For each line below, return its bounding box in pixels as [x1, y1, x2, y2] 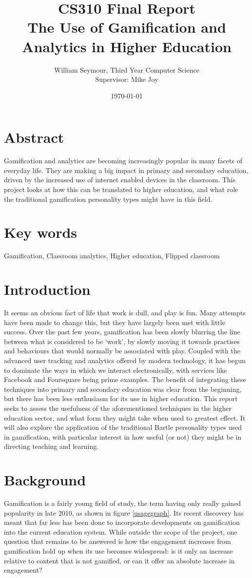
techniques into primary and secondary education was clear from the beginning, [4, 384, 242, 394]
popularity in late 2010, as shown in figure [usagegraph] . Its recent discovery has [4, 507, 244, 518]
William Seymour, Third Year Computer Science [54, 64, 200, 75]
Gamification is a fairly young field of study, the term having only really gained [4, 498, 241, 508]
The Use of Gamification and [27, 17, 226, 37]
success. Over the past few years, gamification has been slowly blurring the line [4, 327, 240, 337]
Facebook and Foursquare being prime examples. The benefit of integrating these [4, 374, 246, 385]
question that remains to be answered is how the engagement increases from [4, 536, 231, 546]
